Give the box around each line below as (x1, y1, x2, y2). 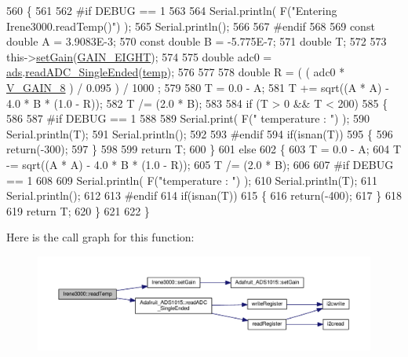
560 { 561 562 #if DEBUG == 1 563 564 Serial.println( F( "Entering (6, 2, 337, 18)
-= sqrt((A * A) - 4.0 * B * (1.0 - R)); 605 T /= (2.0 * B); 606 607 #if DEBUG (6, 156, 394, 172)
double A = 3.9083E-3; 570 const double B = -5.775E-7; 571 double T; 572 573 (6, 33, 387, 50)
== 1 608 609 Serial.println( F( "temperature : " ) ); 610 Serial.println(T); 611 (6, 171, 377, 188)
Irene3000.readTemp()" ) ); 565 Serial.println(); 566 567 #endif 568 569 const (6, 17, 375, 34)
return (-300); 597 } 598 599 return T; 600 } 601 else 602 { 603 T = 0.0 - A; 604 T (6, 141, 402, 157)
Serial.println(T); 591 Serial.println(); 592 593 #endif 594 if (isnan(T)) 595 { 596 (6, 125, 393, 142)
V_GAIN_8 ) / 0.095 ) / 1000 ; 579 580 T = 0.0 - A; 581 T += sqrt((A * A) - (6, 79, 389, 95)
